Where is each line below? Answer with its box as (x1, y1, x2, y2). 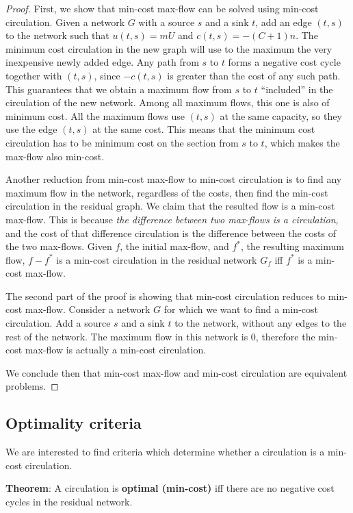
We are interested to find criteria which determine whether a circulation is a (5, 445, 325, 459)
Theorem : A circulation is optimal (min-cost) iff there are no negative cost (5, 481, 335, 495)
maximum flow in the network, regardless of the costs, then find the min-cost (5, 185, 328, 199)
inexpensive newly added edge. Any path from (5, 55, 199, 69)
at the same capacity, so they (220, 108, 342, 123)
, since (94, 68, 120, 82)
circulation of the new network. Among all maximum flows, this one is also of (5, 95, 330, 110)
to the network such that (5, 28, 109, 42)
